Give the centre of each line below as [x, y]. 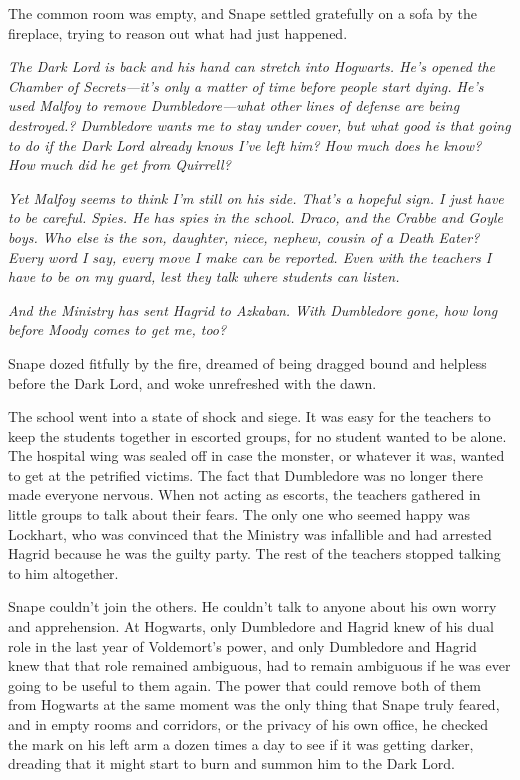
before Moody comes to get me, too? [117, 329]
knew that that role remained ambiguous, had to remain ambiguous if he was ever [259, 665]
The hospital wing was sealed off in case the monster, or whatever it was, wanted [256, 455]
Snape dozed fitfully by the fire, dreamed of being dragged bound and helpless [247, 362]
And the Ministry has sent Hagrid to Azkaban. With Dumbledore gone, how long [253, 309]
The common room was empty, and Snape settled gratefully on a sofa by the [242, 13]
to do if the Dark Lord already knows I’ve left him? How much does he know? [245, 144]
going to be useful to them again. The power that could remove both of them [245, 684]
